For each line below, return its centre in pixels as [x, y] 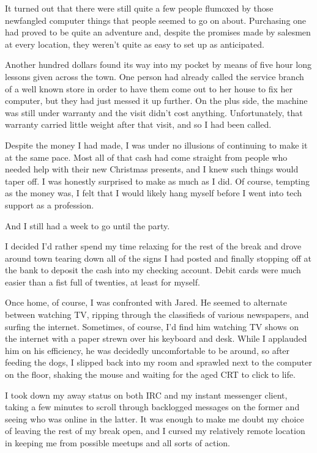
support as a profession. [50, 204]
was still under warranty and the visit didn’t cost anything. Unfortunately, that [154, 112]
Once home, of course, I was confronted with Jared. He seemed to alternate [146, 302]
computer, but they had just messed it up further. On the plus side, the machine [156, 101]
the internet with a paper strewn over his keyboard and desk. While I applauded [156, 338]
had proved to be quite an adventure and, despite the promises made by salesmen [158, 32]
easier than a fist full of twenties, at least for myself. [103, 282]
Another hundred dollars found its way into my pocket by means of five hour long [158, 64]
